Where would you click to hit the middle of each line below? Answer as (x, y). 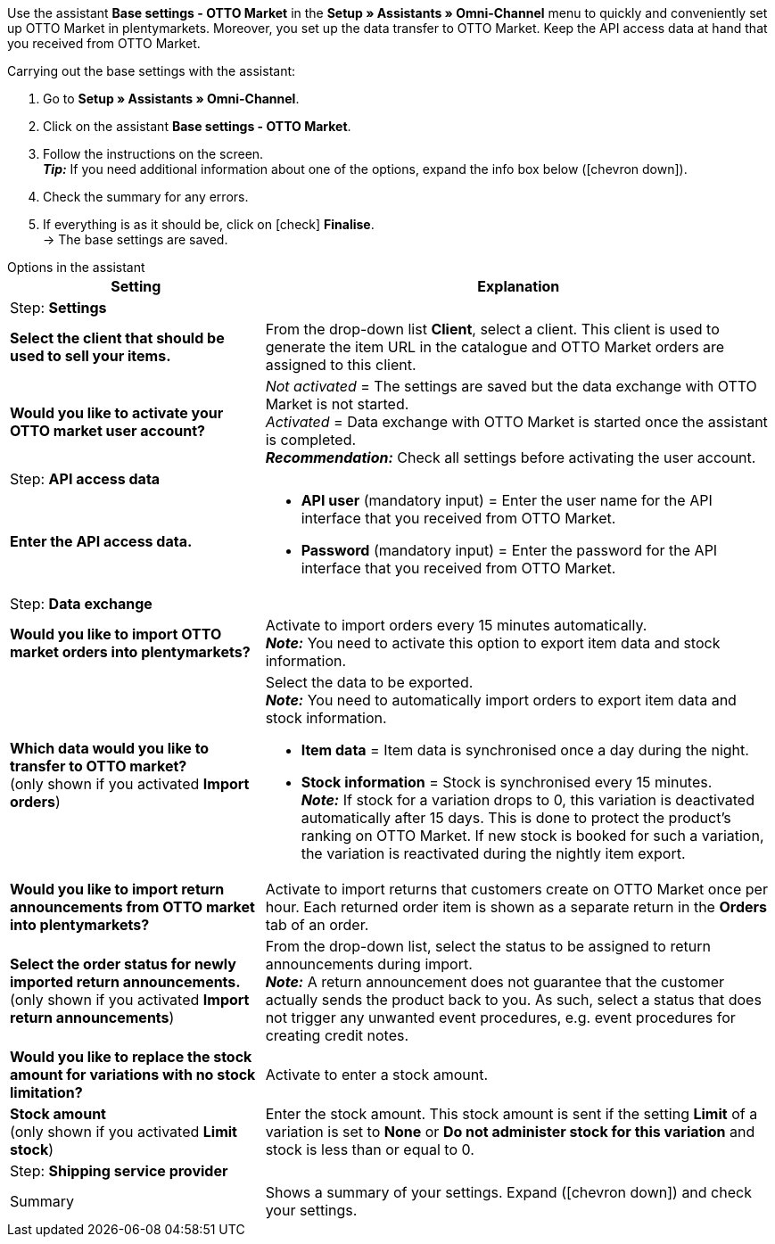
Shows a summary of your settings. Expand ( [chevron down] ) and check (508, 1192)
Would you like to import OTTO (116, 634)
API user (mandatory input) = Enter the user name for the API (507, 500)
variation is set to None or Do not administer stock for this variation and (510, 1132)
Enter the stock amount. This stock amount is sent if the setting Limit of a (511, 1114)
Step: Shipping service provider (119, 1171)
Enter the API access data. (101, 541)
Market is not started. (337, 404)
